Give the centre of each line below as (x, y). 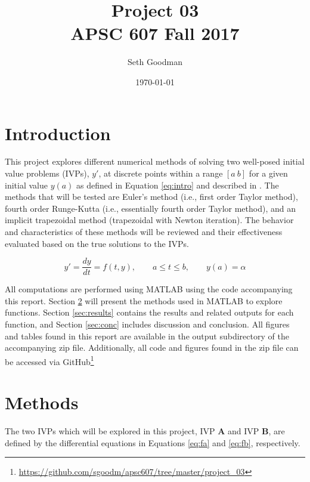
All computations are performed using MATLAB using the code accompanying (149, 289)
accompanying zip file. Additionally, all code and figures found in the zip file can (152, 347)
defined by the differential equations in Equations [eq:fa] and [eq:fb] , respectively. (153, 442)
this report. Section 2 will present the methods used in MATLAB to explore (144, 300)
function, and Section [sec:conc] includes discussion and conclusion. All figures (147, 324)
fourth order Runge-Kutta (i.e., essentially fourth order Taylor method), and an (150, 208)
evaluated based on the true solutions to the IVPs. (97, 243)
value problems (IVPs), (47, 173)
